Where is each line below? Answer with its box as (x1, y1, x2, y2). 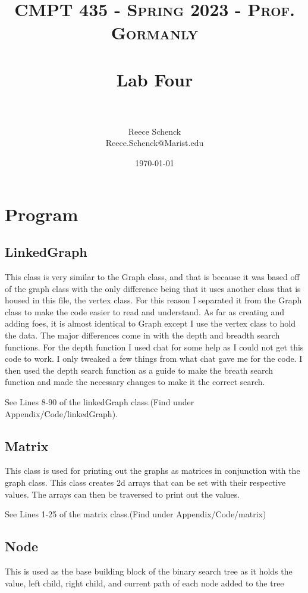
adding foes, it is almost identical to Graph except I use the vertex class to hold (5, 317, 296, 330)
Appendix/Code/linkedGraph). (5, 407, 118, 420)
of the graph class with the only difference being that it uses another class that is (5, 282, 301, 294)
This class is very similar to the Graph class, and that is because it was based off (5, 271, 300, 283)
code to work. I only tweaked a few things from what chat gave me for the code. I (5, 352, 303, 365)
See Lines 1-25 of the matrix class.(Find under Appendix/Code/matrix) (5, 508, 266, 520)
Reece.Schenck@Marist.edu (105, 136, 204, 149)
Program (5, 201, 78, 226)
